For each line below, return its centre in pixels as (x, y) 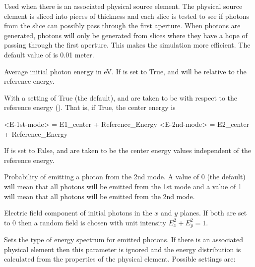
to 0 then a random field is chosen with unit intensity (85, 222)
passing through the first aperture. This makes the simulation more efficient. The (127, 45)
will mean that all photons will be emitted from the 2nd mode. (99, 196)
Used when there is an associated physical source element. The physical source (123, 6)
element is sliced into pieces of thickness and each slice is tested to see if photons (127, 16)
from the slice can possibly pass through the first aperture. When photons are (122, 26)
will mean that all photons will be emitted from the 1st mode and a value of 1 (123, 186)
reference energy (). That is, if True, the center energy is (90, 107)
